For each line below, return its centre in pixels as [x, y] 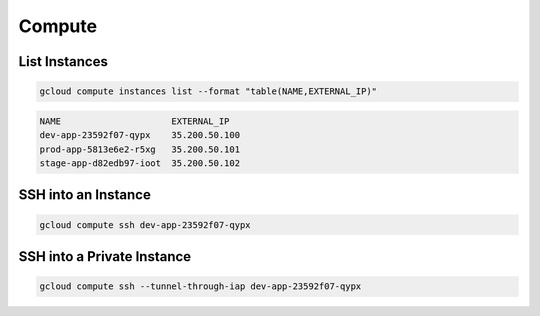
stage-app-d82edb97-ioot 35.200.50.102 [139, 163]
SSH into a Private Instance [105, 256]
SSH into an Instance [85, 195]
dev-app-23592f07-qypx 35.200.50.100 [139, 135]
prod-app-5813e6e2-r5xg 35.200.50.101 [139, 149]
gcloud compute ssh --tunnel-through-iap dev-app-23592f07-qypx [200, 286]
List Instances [63, 61]
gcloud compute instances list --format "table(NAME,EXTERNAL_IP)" [208, 91]
